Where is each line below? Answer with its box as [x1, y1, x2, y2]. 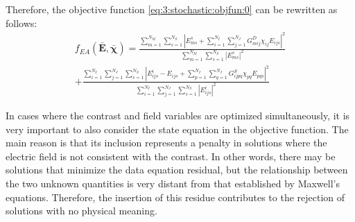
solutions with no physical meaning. [6, 203, 157, 218]
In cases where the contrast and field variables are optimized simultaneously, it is [6, 108, 350, 123]
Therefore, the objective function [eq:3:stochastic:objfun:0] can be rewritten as [6, 2, 338, 16]
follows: [6, 15, 37, 30]
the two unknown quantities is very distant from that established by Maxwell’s [6, 176, 340, 190]
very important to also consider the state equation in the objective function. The [6, 121, 349, 136]
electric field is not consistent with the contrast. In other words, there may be [6, 148, 336, 163]
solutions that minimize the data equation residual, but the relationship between [6, 162, 348, 177]
